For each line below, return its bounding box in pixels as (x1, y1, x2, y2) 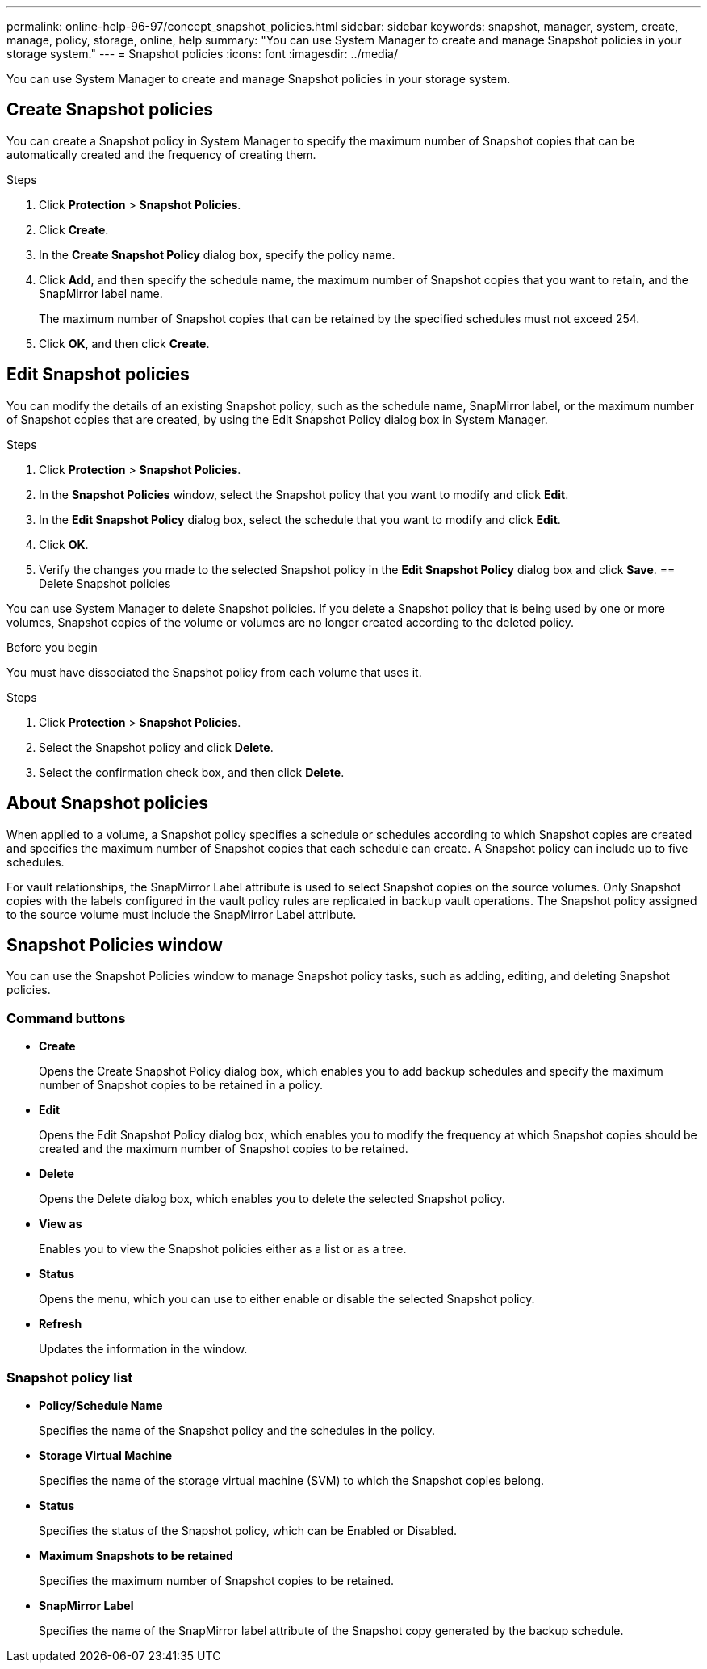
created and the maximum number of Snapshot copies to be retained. (39, 1142, 408, 1156)
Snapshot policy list (6, 1369, 133, 1386)
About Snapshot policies (6, 793, 208, 814)
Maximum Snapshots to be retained (39, 1548, 233, 1562)
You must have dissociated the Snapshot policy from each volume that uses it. (6, 665, 422, 679)
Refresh (39, 1317, 82, 1331)
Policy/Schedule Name (39, 1398, 163, 1412)
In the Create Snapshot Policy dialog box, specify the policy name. (39, 247, 395, 262)
